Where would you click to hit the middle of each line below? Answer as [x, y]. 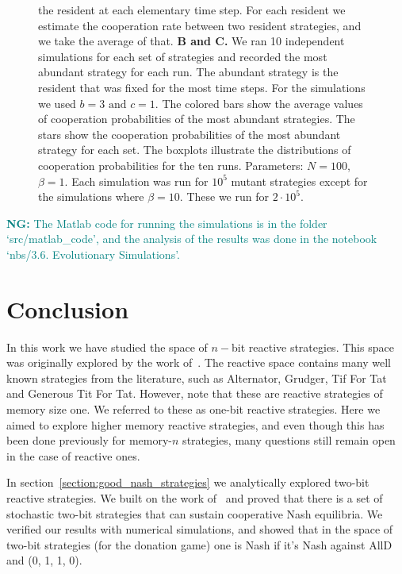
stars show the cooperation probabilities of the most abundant [190, 134]
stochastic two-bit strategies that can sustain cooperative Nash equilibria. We [195, 513]
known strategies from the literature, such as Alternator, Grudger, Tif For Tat [197, 378]
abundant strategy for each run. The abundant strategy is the [188, 72]
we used [57, 103]
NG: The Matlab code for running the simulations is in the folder [167, 223]
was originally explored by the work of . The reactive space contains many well [199, 362]
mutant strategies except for [299, 181]
